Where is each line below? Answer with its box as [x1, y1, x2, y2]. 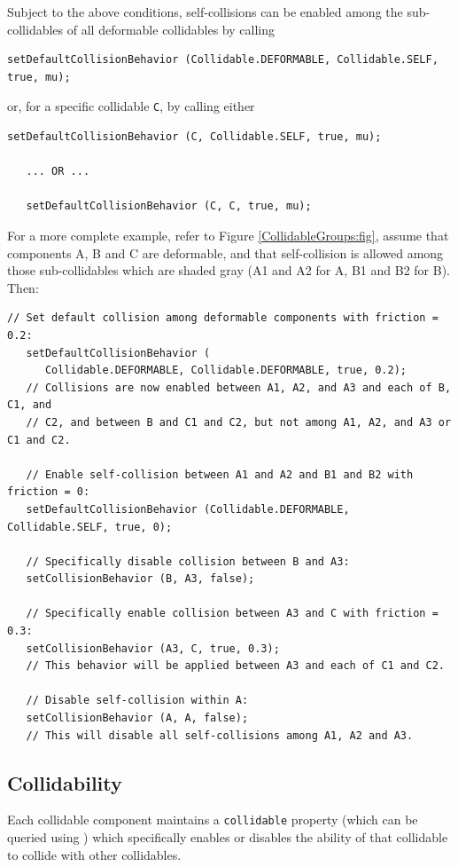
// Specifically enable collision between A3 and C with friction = [26, 607, 439, 620]
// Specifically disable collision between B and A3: [26, 555, 350, 568]
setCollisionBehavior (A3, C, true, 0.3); [26, 642, 280, 655]
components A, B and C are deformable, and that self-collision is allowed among [7, 243, 444, 262]
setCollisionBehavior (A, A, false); [26, 712, 249, 725]
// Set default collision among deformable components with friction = [7, 311, 439, 325]
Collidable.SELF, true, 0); [7, 520, 173, 533]
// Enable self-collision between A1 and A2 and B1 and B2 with [26, 468, 414, 481]
